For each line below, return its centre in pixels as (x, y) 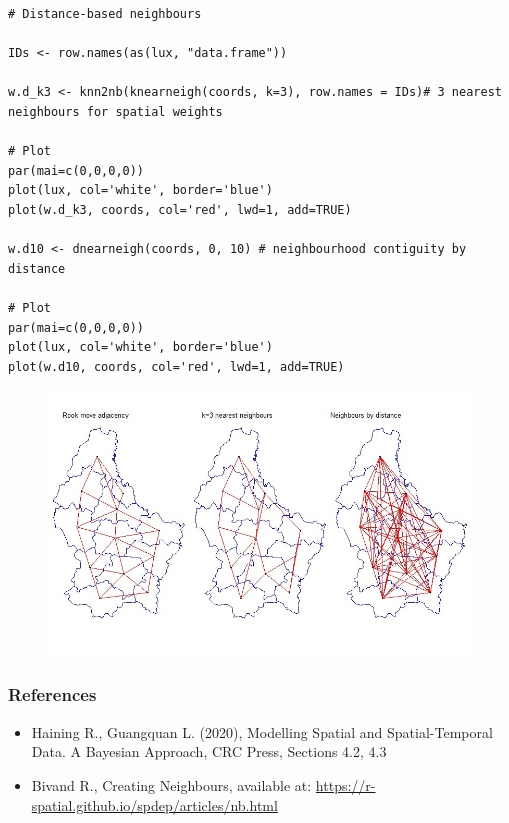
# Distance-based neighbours (105, 14)
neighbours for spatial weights (115, 111)
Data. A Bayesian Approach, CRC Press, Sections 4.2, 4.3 (209, 751)
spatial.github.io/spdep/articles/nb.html (154, 804)
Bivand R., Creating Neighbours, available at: (171, 784)
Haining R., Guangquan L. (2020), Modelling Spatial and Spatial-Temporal (262, 731)
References (52, 694)
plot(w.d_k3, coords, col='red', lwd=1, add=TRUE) (180, 209)
